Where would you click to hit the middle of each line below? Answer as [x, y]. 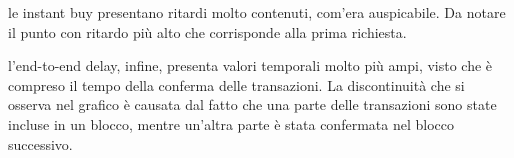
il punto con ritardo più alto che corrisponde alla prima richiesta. [207, 31]
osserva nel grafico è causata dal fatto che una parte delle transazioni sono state [252, 104]
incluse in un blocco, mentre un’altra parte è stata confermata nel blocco [231, 123]
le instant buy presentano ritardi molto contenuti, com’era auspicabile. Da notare [257, 12]
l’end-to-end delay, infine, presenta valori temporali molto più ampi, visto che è [250, 65]
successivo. [40, 143]
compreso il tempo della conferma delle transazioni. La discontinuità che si [236, 84]
